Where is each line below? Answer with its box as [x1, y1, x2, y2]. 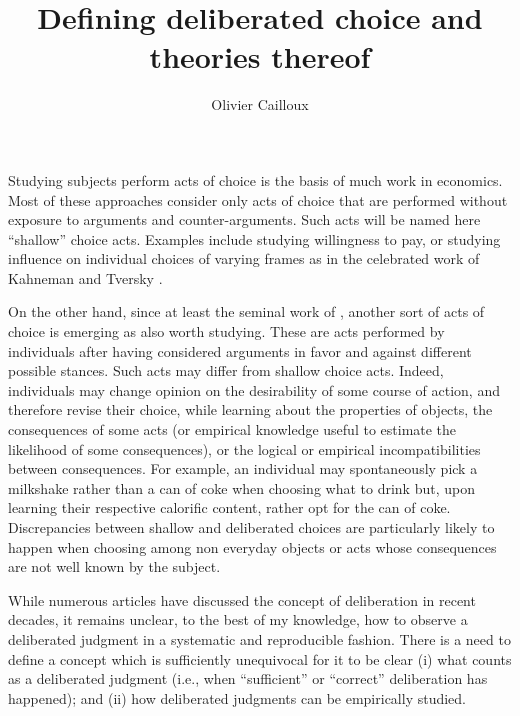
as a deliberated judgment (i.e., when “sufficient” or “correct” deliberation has [8, 668, 488, 689]
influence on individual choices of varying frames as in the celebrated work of [8, 248, 480, 269]
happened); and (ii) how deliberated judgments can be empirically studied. [8, 687, 467, 708]
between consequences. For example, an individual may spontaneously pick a [8, 458, 478, 479]
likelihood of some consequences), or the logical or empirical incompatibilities [8, 438, 481, 459]
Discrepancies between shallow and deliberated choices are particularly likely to [8, 517, 495, 537]
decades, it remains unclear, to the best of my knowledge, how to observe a [8, 609, 468, 630]
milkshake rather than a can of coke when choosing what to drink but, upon [8, 477, 475, 498]
